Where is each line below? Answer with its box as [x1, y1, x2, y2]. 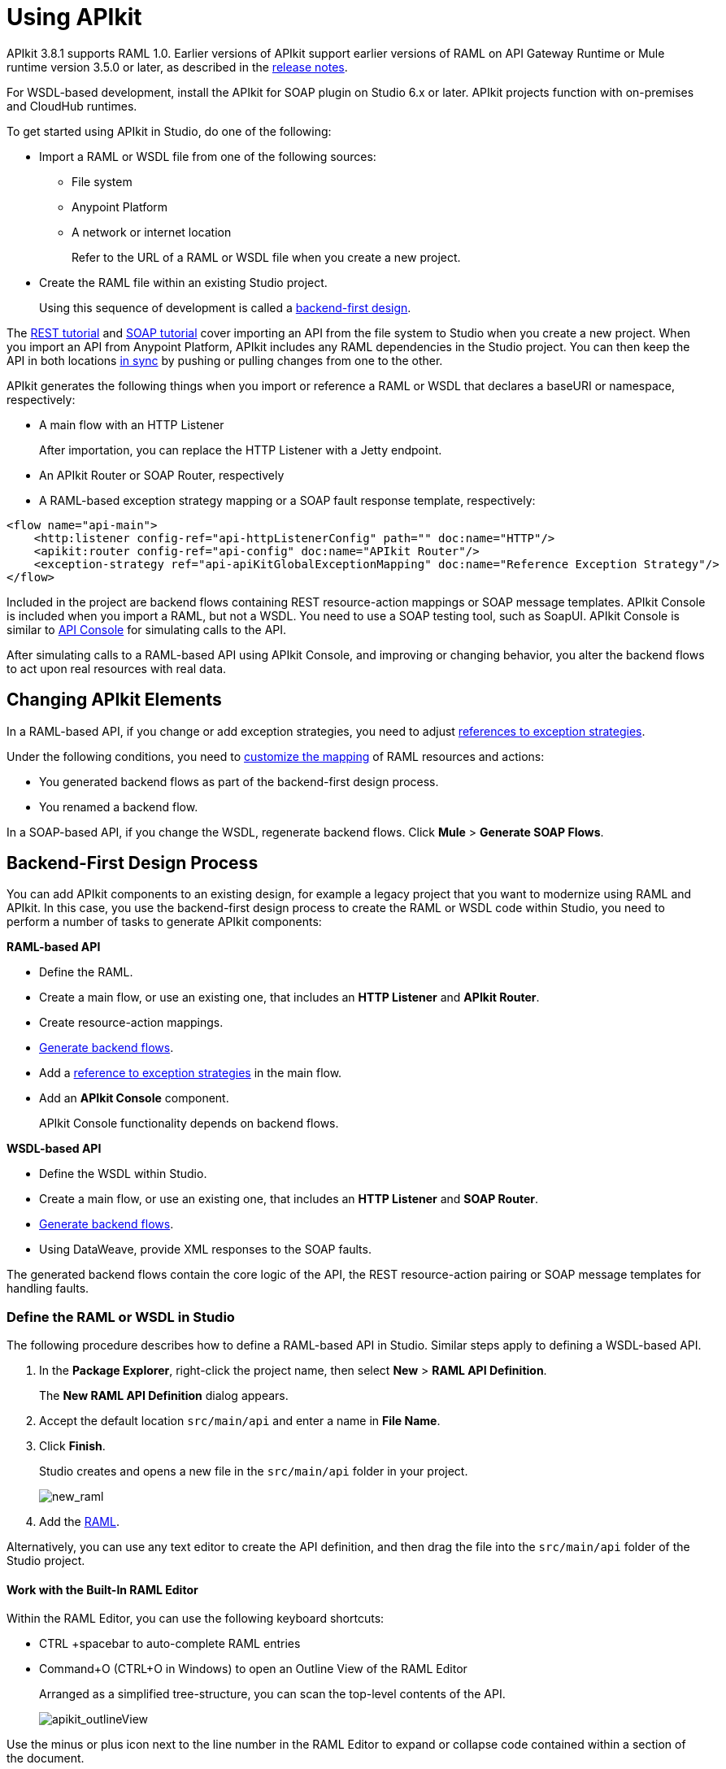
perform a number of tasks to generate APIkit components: [7, 915, 322, 929]
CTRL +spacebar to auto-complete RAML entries [39, 1636, 301, 1651]
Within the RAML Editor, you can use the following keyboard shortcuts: [7, 1611, 385, 1626]
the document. [7, 1751, 85, 1766]
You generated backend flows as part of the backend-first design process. [39, 774, 439, 789]
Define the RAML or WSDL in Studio [7, 1308, 235, 1325]
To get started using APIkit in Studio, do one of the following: [7, 124, 332, 138]
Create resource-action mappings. [39, 1015, 224, 1030]
